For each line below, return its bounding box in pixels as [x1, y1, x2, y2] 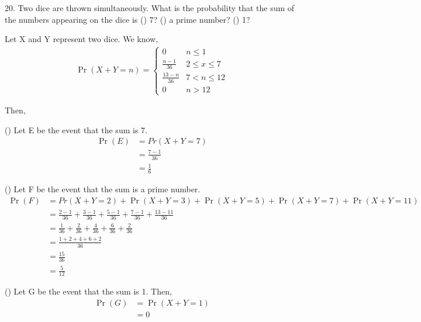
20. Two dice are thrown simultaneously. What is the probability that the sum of [5, 2, 295, 13]
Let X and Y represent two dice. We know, [5, 33, 158, 45]
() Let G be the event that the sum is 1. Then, [5, 285, 172, 297]
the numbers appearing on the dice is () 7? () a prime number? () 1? [5, 13, 250, 25]
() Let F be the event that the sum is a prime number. [5, 183, 201, 195]
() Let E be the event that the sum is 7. [5, 123, 147, 136]
